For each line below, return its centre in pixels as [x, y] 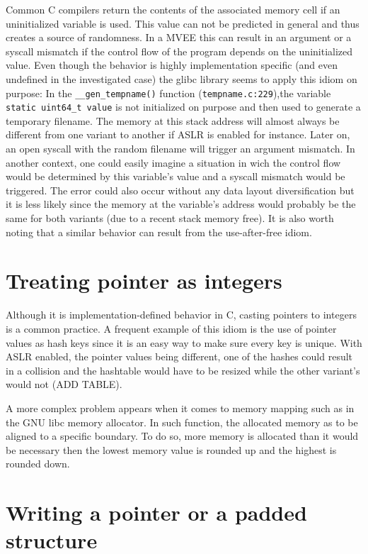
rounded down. [38, 464]
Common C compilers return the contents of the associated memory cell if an [173, 9]
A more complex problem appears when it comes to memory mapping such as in [180, 408]
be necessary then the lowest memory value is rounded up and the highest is [171, 449]
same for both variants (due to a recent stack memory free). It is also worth [170, 218]
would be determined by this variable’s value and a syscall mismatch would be [176, 176]
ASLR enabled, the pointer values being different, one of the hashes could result [179, 356]
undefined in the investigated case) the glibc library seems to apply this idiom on [182, 78]
